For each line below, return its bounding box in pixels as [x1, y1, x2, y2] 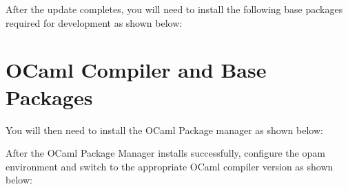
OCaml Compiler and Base [6, 56, 267, 84]
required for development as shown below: [6, 15, 183, 30]
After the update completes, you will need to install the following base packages [6, 2, 343, 16]
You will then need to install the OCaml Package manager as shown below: [6, 122, 323, 137]
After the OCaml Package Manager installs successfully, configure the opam [6, 146, 325, 160]
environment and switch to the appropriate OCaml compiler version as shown [6, 159, 334, 173]
